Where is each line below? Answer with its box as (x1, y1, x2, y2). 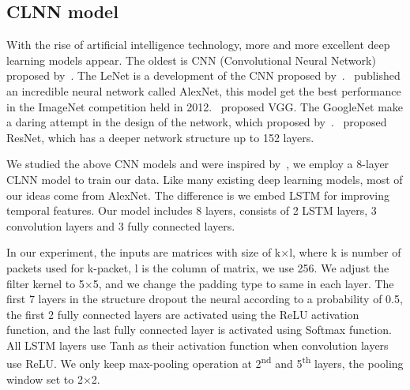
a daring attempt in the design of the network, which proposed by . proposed (6, 114, 387, 130)
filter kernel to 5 (6, 275, 85, 291)
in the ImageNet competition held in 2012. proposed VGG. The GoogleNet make (6, 98, 404, 114)
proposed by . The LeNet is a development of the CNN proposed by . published (6, 67, 401, 84)
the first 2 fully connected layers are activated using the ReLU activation (6, 306, 359, 322)
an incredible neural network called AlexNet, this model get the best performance (6, 82, 401, 99)
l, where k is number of (289, 244, 401, 261)
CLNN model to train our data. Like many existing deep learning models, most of (6, 171, 403, 187)
